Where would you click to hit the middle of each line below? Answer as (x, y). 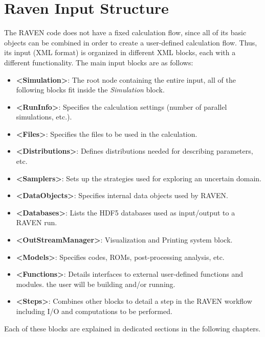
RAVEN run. (37, 222)
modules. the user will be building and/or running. (96, 284)
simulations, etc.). (44, 117)
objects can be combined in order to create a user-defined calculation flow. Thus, (131, 42)
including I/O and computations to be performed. (94, 311)
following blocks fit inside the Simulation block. (90, 90)
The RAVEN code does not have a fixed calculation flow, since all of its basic (125, 32)
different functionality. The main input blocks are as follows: (99, 62)
